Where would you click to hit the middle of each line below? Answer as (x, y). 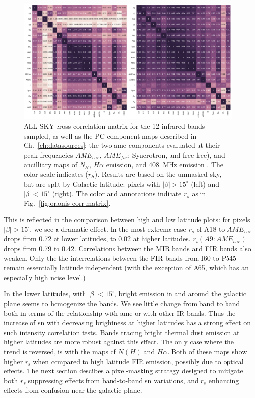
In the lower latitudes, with (45, 294)
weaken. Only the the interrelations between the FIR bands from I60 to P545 (120, 258)
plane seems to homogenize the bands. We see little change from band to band (122, 303)
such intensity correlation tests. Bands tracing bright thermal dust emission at (122, 332)
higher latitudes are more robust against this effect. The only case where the (119, 342)
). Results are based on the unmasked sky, (158, 174)
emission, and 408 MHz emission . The (164, 164)
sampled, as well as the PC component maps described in (110, 135)
